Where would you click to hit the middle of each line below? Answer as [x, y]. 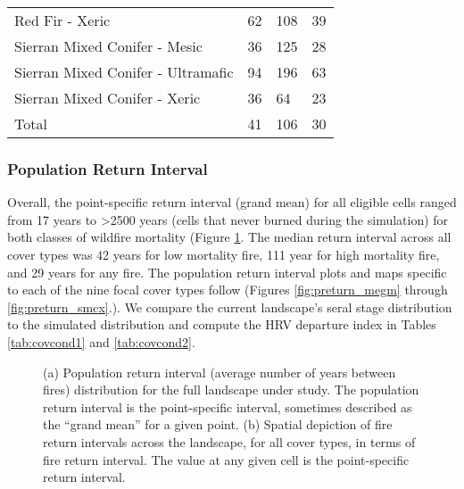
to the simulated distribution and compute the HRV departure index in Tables [222, 324]
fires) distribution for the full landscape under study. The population [231, 390]
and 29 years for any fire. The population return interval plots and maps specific [227, 272]
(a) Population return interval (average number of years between [220, 372]
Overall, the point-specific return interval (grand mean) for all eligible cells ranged [232, 202]
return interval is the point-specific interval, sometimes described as [228, 406]
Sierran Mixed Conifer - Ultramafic [124, 72]
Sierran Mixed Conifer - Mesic [108, 46]
